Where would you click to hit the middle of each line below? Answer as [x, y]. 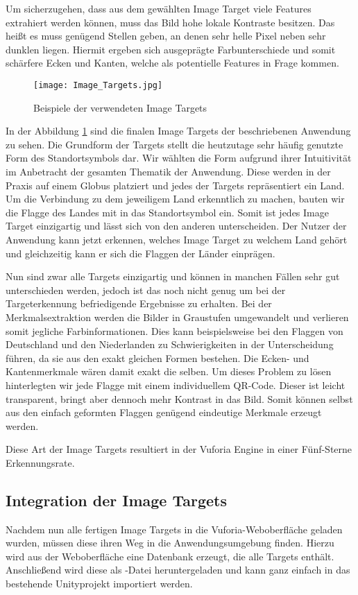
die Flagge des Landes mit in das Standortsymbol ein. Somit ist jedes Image [167, 212]
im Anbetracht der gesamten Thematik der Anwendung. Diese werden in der [168, 171]
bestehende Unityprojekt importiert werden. [99, 584]
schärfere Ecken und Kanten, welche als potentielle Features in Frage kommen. [172, 63]
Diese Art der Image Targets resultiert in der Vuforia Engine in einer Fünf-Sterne [179, 449]
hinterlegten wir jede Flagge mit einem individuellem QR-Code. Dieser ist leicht [176, 385]
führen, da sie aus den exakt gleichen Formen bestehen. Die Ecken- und [157, 357]
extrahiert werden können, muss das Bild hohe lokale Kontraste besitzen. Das [170, 22]
